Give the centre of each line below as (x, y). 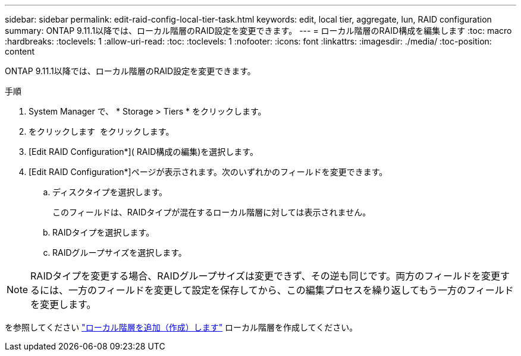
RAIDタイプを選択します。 (103, 232)
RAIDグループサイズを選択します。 (120, 252)
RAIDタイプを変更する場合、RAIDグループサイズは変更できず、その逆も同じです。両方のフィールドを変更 (265, 276)
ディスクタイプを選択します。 (110, 192)
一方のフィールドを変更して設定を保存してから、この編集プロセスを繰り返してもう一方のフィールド (291, 290)
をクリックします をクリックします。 (101, 131)
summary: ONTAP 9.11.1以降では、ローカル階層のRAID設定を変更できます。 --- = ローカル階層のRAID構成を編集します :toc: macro (258, 31)
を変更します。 (63, 304)
